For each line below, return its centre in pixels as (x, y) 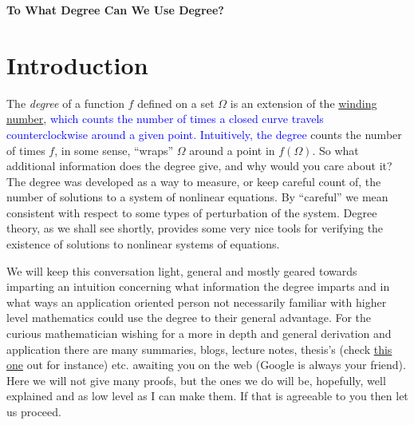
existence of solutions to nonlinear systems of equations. (143, 244)
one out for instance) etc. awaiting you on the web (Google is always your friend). (206, 365)
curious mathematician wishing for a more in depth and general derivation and (199, 334)
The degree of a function (65, 103)
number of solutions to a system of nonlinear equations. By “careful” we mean (197, 197)
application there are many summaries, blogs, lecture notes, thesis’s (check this (199, 349)
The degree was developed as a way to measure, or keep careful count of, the (194, 181)
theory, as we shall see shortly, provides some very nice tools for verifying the (195, 228)
